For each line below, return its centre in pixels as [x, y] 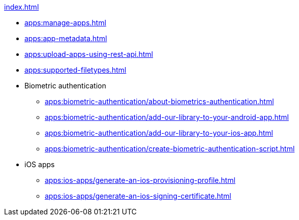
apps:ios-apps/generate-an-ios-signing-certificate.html [138, 196]
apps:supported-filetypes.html [76, 70]
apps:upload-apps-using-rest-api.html [89, 54]
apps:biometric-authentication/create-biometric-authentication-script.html [170, 149]
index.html [22, 7]
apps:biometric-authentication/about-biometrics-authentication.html [159, 101]
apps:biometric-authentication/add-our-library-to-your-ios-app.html [159, 133]
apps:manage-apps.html [65, 23]
